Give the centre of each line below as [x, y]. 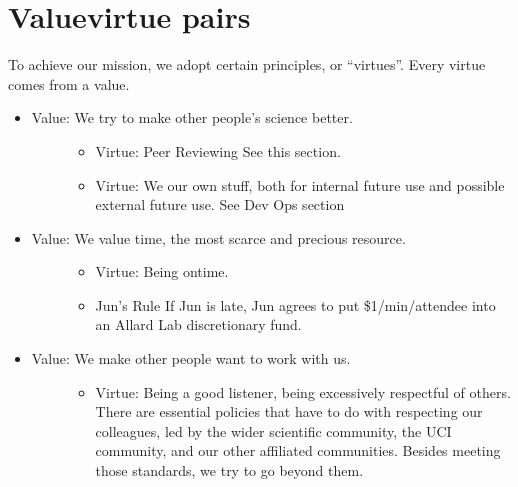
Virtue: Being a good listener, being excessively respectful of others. [303, 391]
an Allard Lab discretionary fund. [198, 324]
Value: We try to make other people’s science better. [192, 117]
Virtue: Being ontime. [162, 271]
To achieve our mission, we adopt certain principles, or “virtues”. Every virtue [247, 64]
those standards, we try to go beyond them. [229, 470]
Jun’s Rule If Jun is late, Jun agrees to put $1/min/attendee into [295, 304]
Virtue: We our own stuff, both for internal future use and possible [300, 184]
